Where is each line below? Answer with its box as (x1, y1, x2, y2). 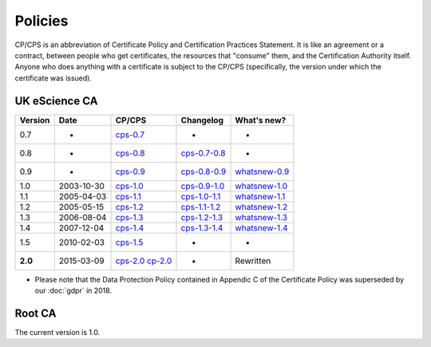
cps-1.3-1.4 (180, 222, 223, 233)
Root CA (14, 306, 57, 320)
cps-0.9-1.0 (180, 180, 225, 191)
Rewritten (235, 255, 271, 266)
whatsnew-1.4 (235, 222, 288, 233)
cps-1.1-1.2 (180, 201, 221, 212)
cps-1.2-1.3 (180, 211, 223, 223)
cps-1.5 (115, 236, 144, 247)
